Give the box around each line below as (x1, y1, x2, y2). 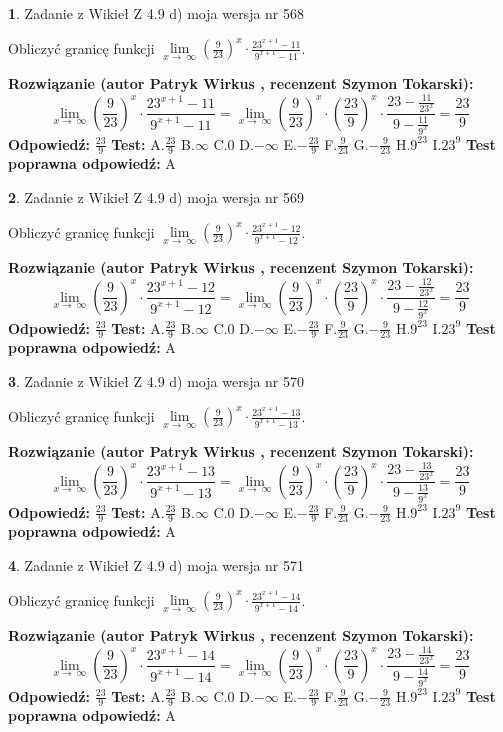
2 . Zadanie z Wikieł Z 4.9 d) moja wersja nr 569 (8, 186, 305, 207)
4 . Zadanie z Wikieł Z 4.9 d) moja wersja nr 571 (8, 554, 305, 575)
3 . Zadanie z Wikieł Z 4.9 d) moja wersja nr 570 (8, 370, 305, 391)
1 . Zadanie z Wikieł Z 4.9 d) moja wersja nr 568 (8, 3, 305, 23)
